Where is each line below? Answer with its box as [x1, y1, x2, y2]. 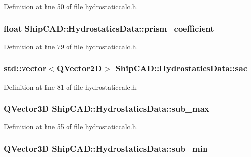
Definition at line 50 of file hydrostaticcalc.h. [4, 1, 138, 11]
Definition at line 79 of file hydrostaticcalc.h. [4, 41, 138, 51]
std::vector [4, 62, 46, 74]
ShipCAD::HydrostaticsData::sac [115, 62, 248, 74]
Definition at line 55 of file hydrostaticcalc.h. [4, 121, 138, 132]
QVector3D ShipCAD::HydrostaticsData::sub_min [4, 142, 208, 154]
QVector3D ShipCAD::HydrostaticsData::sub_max [4, 102, 209, 114]
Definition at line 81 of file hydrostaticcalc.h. [4, 81, 138, 91]
